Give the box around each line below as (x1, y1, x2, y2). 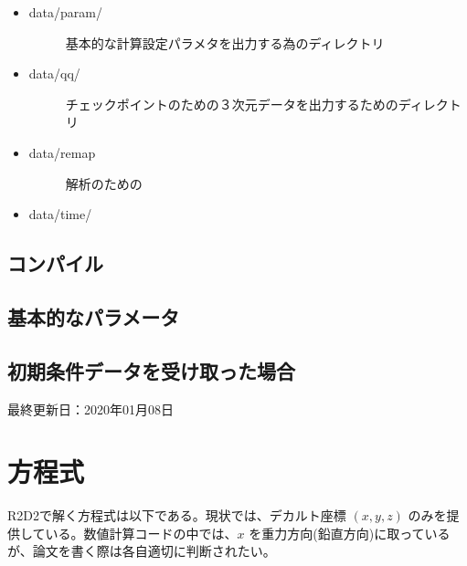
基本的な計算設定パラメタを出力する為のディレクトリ (65, 33, 385, 52)
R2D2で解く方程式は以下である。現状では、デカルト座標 (7, 506, 346, 525)
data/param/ (28, 3, 102, 21)
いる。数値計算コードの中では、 (45, 523, 238, 542)
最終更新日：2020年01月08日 (7, 399, 174, 418)
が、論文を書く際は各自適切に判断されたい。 (7, 541, 276, 561)
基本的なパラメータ (7, 302, 180, 330)
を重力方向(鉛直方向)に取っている (249, 523, 451, 542)
